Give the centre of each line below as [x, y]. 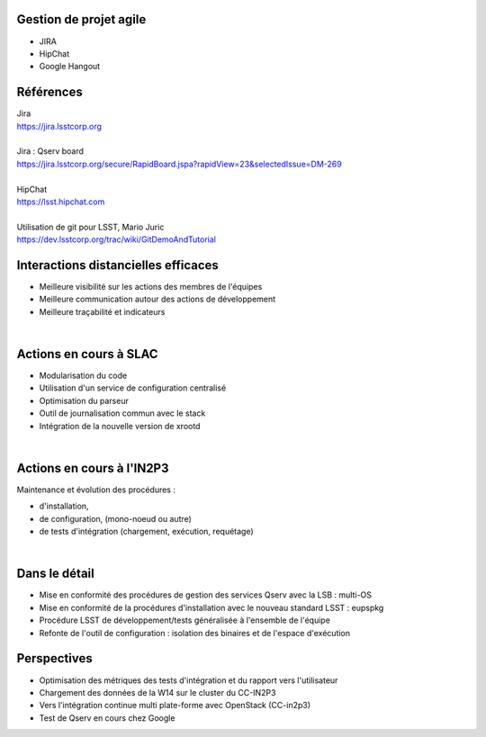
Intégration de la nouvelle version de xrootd [120, 426]
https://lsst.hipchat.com [61, 202]
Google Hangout [70, 67]
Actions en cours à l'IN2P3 [93, 468]
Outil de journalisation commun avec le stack [122, 413]
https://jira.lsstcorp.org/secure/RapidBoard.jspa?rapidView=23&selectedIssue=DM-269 [179, 164]
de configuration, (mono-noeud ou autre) [116, 518]
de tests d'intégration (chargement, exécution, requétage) [146, 532]
